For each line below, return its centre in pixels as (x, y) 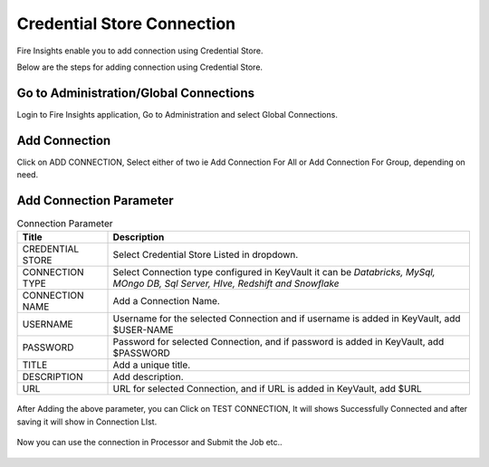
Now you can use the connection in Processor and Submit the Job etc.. (149, 443)
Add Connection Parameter (95, 200)
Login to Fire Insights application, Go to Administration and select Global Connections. (177, 114)
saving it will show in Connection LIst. (87, 422)
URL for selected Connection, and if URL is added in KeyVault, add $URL (268, 389)
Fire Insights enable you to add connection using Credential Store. (140, 51)
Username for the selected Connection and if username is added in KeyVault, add (287, 319)
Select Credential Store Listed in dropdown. (206, 255)
